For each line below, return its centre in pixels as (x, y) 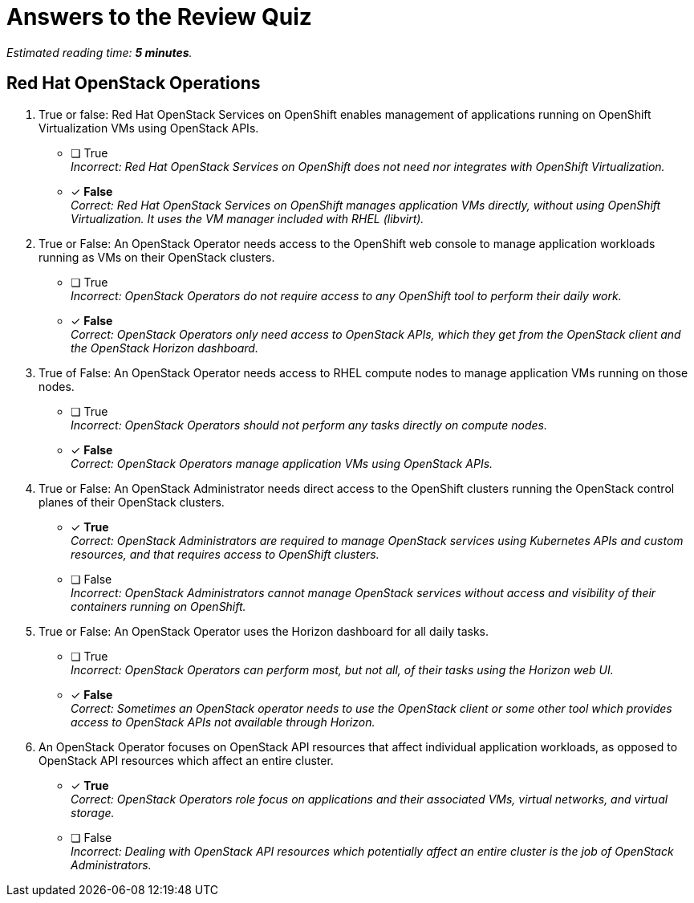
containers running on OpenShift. (158, 606)
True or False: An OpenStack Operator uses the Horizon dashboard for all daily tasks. (264, 631)
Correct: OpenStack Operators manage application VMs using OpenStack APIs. (282, 463)
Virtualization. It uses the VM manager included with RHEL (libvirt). (248, 218)
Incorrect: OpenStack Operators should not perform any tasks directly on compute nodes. (309, 425)
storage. (93, 812)
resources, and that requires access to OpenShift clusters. (225, 554)
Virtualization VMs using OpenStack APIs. (149, 128)
